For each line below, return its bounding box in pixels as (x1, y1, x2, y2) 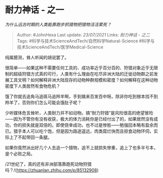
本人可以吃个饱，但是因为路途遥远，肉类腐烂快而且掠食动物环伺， (21, 128, 154, 134)
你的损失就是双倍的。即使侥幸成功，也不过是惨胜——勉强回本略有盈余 (13, 122, 154, 128)
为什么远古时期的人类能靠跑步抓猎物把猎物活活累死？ (5, 21, 112, 27)
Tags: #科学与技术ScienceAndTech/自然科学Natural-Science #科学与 (16, 38, 155, 44)
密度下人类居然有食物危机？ (5, 83, 61, 89)
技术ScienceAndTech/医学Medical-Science (16, 44, 103, 50)
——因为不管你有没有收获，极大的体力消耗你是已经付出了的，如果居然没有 (5, 116, 154, 122)
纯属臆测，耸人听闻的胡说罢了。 (5, 54, 69, 60)
